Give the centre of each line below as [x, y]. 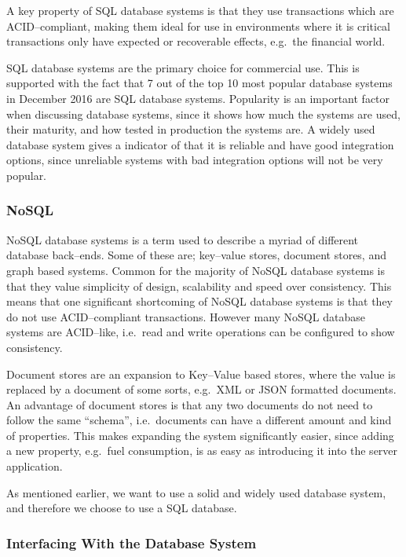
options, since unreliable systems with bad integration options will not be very [195, 160]
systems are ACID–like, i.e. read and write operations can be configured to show [201, 332]
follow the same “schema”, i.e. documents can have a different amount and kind [199, 420]
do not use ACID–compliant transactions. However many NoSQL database [186, 316]
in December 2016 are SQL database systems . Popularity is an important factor [198, 98]
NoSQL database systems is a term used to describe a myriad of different [183, 239]
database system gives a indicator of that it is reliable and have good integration [200, 144]
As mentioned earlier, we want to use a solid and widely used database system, [196, 492]
